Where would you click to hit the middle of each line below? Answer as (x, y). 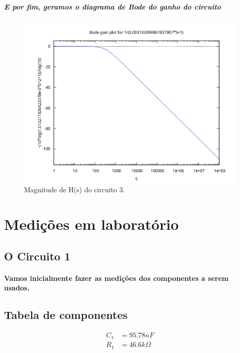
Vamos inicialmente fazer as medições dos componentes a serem (116, 278)
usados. (17, 288)
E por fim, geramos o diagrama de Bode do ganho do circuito (112, 6)
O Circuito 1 (37, 256)
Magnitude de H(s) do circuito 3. (74, 190)
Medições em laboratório (91, 224)
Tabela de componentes (66, 315)
